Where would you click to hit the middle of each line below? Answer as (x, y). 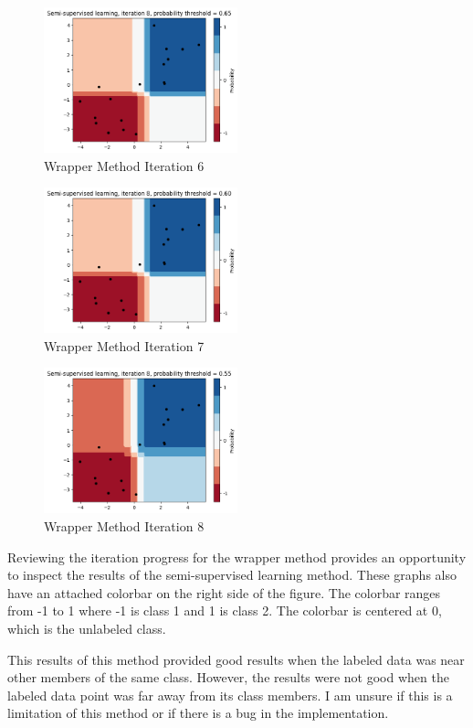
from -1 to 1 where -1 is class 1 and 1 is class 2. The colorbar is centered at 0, (225, 610)
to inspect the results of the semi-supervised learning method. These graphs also (232, 575)
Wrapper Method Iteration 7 (124, 345)
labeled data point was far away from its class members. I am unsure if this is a (230, 695)
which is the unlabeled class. (87, 628)
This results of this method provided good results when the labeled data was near (236, 659)
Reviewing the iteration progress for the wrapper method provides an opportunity (237, 557)
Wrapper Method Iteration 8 (124, 525)
